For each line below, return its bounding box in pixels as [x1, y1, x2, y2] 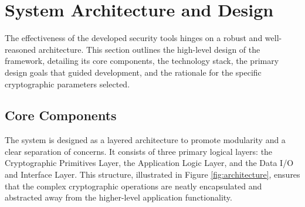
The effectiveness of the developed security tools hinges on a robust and [5, 32, 263, 44]
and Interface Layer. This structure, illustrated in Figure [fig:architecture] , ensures [5, 168, 300, 181]
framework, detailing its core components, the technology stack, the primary [5, 55, 279, 67]
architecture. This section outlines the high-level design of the [38, 43, 260, 55]
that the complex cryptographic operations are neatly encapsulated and [5, 179, 262, 192]
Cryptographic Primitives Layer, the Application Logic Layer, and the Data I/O [5, 157, 294, 169]
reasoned [5, 43, 36, 55]
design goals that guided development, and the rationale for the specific [5, 66, 262, 78]
